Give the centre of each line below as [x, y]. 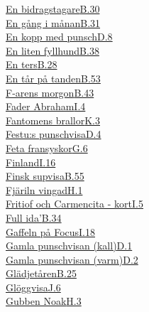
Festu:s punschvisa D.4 [54, 134]
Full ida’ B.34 [34, 217]
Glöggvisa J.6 [33, 287]
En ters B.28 [32, 64]
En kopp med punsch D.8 [59, 37]
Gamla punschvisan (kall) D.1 [69, 246]
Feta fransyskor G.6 [47, 147]
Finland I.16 [31, 162]
